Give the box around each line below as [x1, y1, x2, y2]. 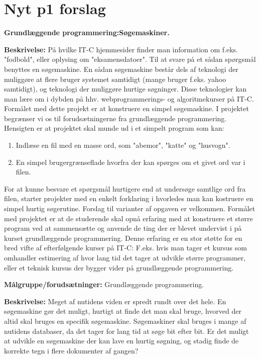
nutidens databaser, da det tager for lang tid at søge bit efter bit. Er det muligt [4, 325, 249, 336]
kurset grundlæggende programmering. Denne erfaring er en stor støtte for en [4, 232, 242, 243]
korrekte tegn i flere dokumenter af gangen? [4, 345, 139, 355]
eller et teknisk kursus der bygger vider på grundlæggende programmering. [4, 262, 234, 273]
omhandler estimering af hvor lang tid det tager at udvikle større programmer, [4, 252, 246, 262]
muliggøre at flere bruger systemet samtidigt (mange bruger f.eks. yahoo [4, 73, 226, 84]
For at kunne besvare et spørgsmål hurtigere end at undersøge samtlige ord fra [4, 183, 246, 194]
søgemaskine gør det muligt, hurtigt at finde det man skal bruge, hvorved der [4, 306, 241, 316]
